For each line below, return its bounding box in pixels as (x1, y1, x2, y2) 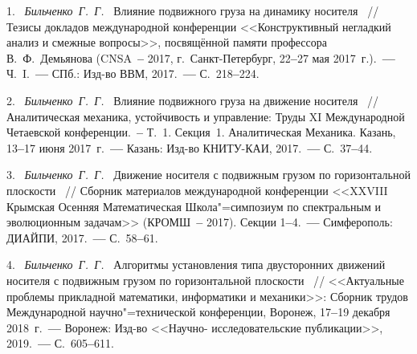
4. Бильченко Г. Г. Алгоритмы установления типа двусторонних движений (6, 256, 386, 273)
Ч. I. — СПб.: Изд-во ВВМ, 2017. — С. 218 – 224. (6, 65, 260, 82)
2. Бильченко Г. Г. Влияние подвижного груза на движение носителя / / (6, 92, 379, 108)
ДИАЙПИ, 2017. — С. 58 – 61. (6, 229, 158, 246)
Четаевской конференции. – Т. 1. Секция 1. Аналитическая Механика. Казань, (6, 124, 396, 140)
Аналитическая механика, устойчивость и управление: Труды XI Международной (6, 108, 405, 124)
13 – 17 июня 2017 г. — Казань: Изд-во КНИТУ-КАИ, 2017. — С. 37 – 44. (6, 139, 373, 156)
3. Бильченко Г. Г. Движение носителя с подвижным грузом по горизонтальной (6, 166, 411, 183)
